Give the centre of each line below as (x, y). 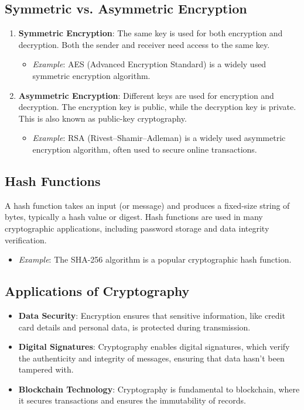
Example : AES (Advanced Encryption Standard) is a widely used (149, 64)
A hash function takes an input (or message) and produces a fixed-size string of (147, 205)
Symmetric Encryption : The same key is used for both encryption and (151, 33)
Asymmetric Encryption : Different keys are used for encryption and (146, 95)
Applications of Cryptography (97, 291)
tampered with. (46, 369)
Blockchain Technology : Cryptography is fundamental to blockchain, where (159, 389)
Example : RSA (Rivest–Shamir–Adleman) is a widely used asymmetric (159, 138)
